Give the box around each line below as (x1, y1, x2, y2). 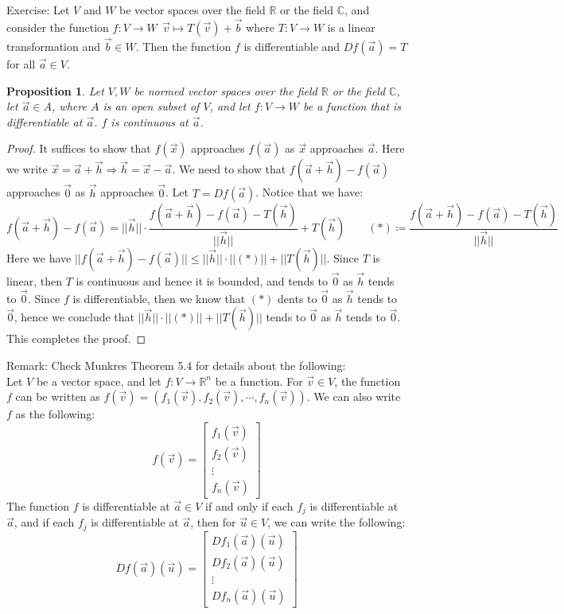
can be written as (15, 388, 100, 405)
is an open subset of (103, 98, 200, 115)
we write (6, 161, 48, 177)
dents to (278, 290, 317, 306)
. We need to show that (172, 161, 286, 177)
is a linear (327, 18, 375, 35)
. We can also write (306, 388, 401, 405)
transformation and (6, 38, 101, 55)
